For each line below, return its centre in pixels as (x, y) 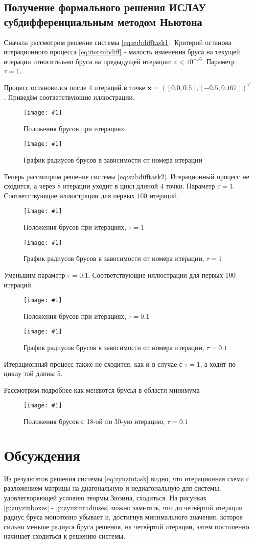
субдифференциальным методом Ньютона (103, 21)
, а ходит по (218, 364)
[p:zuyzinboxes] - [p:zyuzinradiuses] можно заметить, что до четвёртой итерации (123, 507)
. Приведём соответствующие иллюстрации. (69, 97)
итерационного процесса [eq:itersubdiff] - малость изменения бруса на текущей (122, 52)
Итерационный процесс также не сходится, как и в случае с (93, 364)
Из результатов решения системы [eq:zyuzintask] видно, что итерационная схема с (127, 478)
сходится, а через (30, 186)
